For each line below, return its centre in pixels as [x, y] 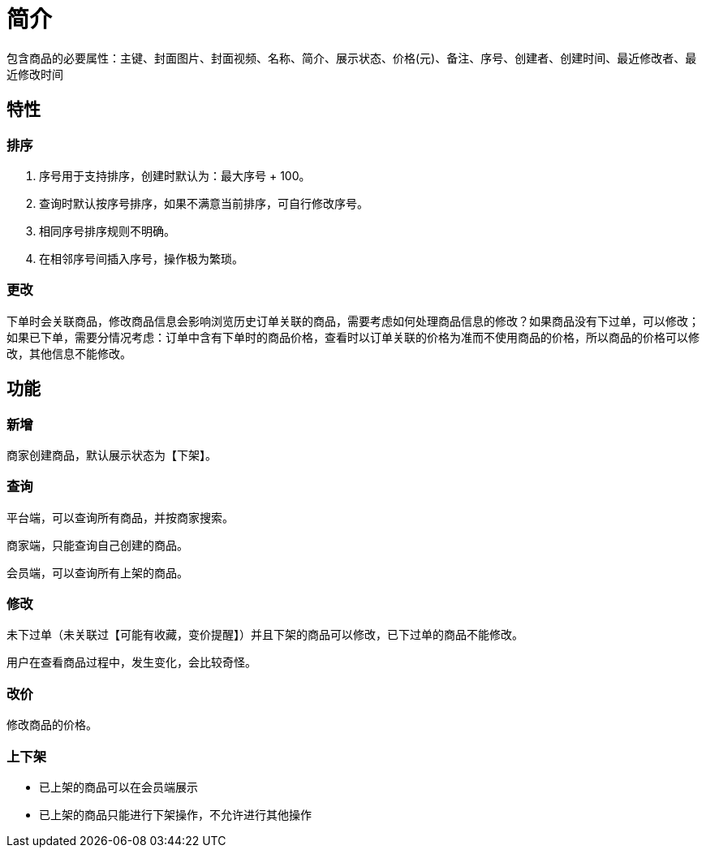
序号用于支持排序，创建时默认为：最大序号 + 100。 [175, 175]
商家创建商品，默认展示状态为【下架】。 [112, 455]
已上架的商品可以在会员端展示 [118, 787]
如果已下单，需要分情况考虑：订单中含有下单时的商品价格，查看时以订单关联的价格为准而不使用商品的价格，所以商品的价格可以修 [353, 337]
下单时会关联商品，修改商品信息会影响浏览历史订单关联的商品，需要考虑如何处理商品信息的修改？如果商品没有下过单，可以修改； [353, 321]
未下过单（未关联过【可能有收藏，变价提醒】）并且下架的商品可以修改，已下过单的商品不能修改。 [265, 635]
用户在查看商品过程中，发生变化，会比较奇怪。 [131, 662]
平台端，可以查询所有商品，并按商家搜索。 [120, 517]
